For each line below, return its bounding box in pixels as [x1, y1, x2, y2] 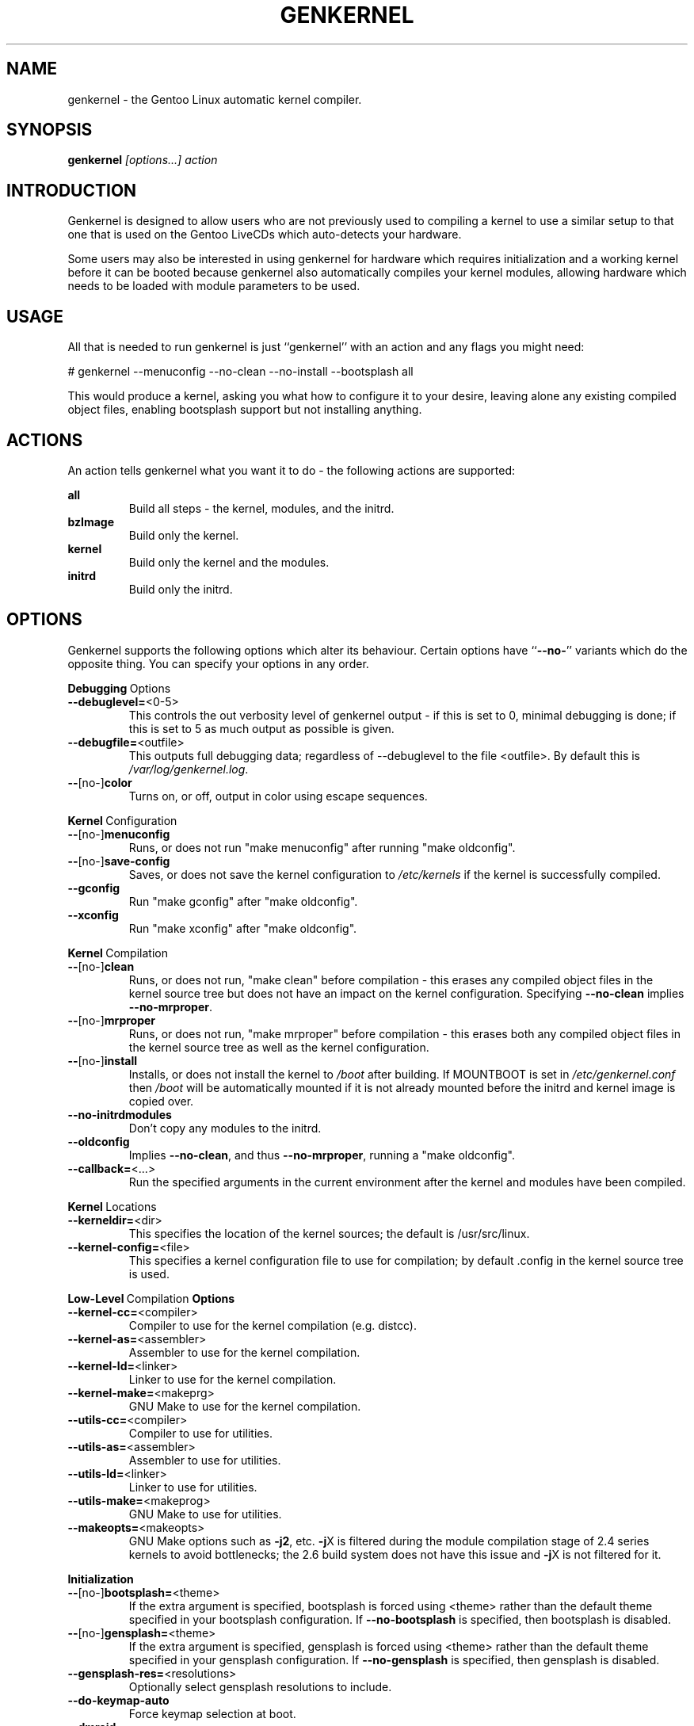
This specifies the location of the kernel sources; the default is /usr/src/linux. [128, 1226, 530, 1240]
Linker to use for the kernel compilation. [128, 1372, 337, 1386]
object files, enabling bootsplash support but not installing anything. [67, 403, 422, 417]
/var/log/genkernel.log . [128, 762, 249, 776]
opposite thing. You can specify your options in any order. [67, 656, 369, 670]
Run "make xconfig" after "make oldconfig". [128, 921, 357, 935]
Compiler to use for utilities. [128, 1426, 273, 1440]
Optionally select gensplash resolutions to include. [128, 1679, 392, 1694]
